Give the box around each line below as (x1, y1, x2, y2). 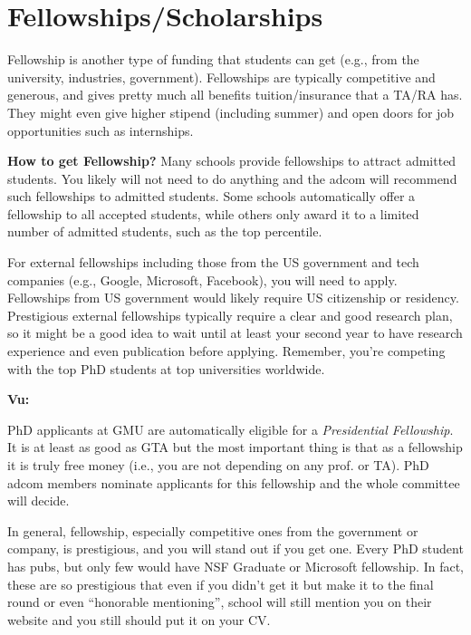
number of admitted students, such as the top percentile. (7, 222, 322, 241)
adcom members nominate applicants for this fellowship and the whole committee (7, 473, 460, 492)
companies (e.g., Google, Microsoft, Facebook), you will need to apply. (7, 270, 398, 289)
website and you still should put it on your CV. (7, 610, 271, 629)
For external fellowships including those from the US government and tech (7, 253, 419, 272)
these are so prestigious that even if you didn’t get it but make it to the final (7, 574, 434, 593)
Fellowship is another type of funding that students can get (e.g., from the (7, 50, 419, 69)
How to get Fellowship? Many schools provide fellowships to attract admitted (7, 151, 457, 170)
